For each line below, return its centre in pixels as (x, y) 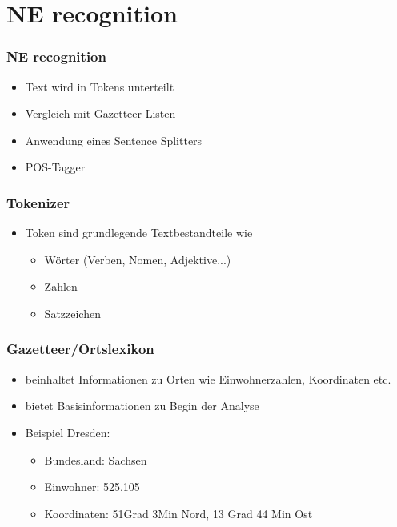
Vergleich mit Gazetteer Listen (100, 113)
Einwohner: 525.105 (92, 487)
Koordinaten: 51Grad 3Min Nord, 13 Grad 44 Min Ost (178, 513)
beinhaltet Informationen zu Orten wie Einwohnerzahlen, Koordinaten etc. (208, 378)
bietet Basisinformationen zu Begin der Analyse (142, 406)
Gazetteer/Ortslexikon (80, 349)
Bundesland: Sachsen (96, 459)
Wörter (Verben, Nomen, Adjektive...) (138, 259)
